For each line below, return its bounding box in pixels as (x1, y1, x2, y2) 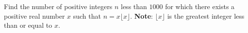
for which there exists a (165, 1, 235, 11)
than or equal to (4, 20, 52, 30)
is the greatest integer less (167, 11, 245, 21)
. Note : (130, 11, 153, 21)
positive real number (4, 11, 65, 21)
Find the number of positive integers (4, 1, 113, 11)
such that (73, 11, 101, 21)
